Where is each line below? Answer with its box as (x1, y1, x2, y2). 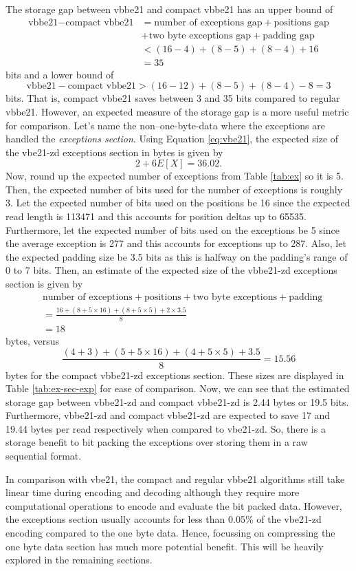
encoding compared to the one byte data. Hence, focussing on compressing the (5, 526, 335, 540)
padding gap (263, 30, 315, 41)
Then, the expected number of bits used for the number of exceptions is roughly (5, 182, 343, 196)
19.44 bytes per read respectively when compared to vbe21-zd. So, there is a (5, 421, 326, 435)
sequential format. (5, 449, 82, 463)
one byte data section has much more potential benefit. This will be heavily (5, 539, 324, 553)
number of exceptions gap (154, 17, 263, 28)
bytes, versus (5, 333, 60, 347)
